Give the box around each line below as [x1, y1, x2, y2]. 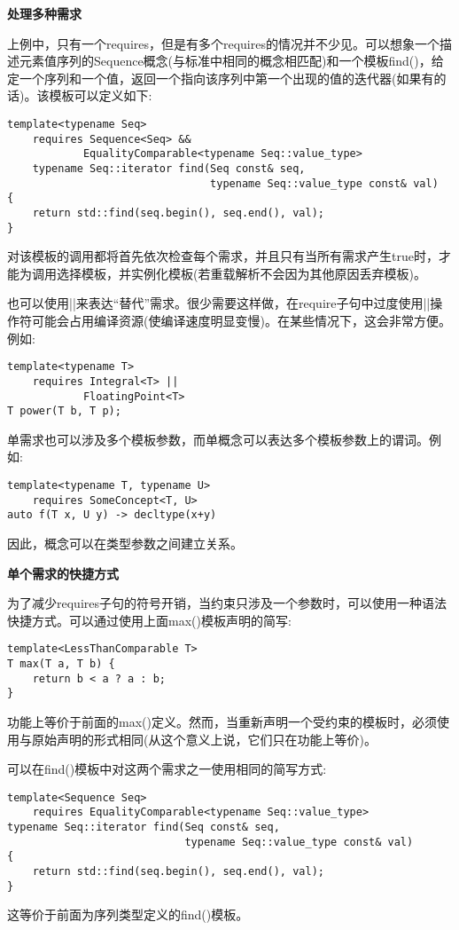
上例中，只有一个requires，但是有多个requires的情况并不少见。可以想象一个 [7, 34, 440, 52]
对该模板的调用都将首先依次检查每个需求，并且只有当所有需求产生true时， [7, 247, 439, 265]
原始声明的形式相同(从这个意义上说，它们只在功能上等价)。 [31, 729, 377, 748]
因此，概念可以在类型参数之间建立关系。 [7, 533, 243, 552]
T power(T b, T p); [7, 405, 121, 418]
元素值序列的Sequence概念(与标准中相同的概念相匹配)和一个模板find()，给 [19, 51, 444, 70]
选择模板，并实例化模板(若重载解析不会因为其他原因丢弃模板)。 [56, 264, 426, 282]
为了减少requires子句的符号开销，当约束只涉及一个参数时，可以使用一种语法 [7, 594, 447, 612]
